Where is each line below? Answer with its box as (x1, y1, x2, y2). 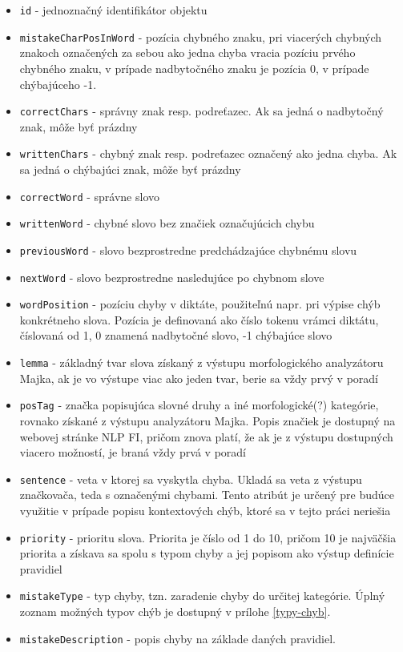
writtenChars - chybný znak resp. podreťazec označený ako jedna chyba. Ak (19, 145, 397, 162)
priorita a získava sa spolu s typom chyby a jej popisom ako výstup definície (19, 545, 394, 561)
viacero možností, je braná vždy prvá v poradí (19, 444, 246, 461)
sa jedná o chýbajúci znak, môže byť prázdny (19, 161, 241, 177)
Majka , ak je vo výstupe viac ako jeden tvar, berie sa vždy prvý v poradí (19, 369, 378, 386)
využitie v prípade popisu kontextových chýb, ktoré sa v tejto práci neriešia (19, 502, 391, 518)
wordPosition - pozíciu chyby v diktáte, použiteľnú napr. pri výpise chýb (19, 296, 381, 312)
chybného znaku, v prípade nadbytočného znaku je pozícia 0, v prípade (19, 59, 369, 76)
